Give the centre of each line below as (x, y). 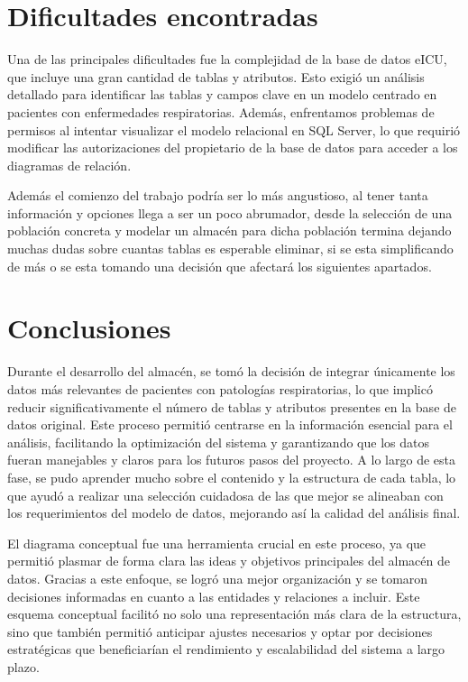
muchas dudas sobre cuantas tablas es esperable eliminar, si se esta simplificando (230, 249)
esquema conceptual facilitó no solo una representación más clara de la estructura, (234, 614)
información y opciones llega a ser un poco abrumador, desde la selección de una (230, 212)
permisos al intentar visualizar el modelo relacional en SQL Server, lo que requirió (234, 129)
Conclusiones (89, 328)
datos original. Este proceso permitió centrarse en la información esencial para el (230, 424)
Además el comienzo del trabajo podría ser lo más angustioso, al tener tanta (218, 195)
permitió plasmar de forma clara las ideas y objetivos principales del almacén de (229, 561)
